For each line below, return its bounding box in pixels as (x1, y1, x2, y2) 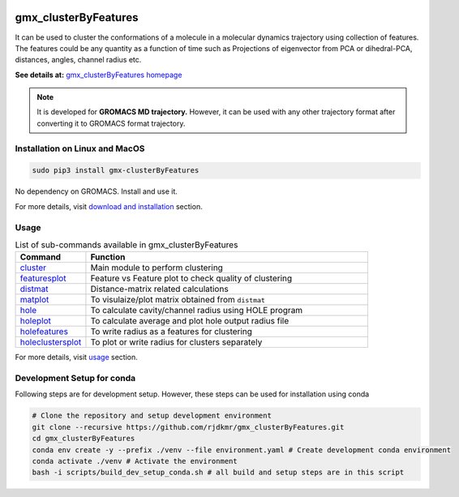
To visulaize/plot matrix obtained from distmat (90, 294, 265, 306)
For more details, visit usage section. (15, 353, 138, 362)
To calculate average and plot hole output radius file (90, 315, 290, 327)
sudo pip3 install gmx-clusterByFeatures (32, 166, 199, 175)
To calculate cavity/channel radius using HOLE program (90, 305, 303, 316)
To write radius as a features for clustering (90, 326, 253, 337)
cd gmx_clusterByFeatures (32, 434, 135, 443)
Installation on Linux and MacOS (15, 143, 145, 154)
